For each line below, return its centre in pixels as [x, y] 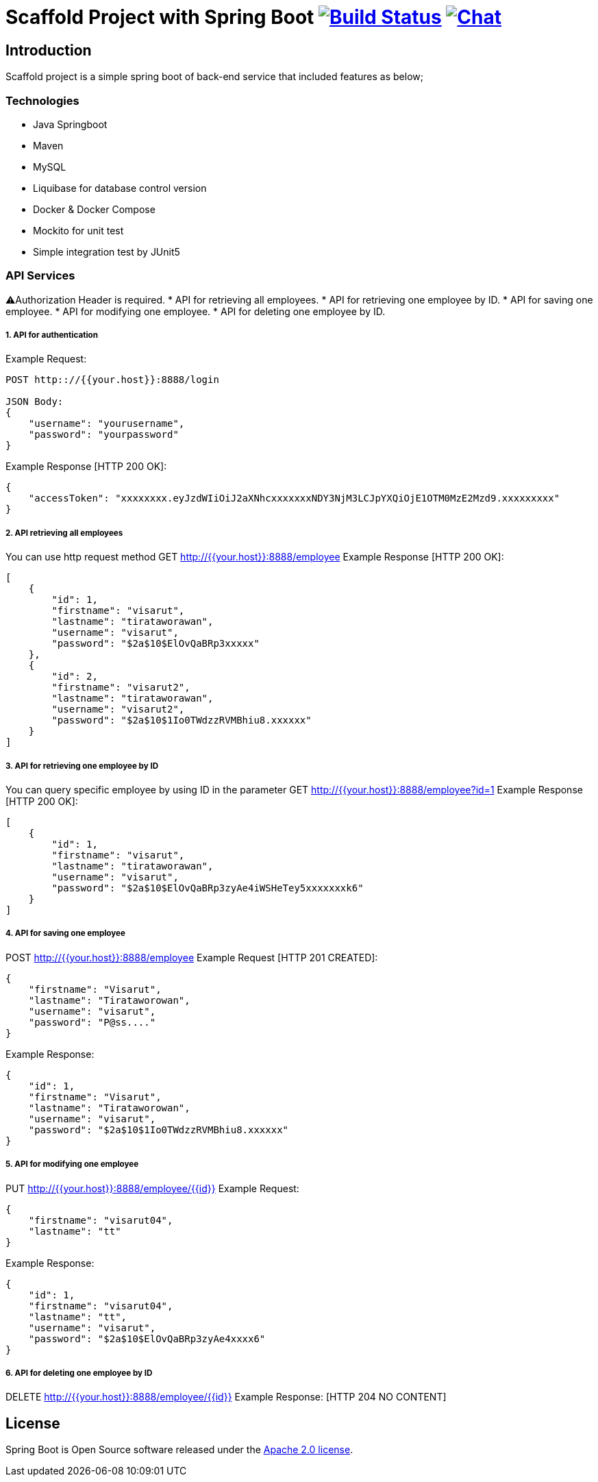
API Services [40, 276]
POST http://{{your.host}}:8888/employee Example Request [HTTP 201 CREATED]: [192, 957]
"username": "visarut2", [118, 709]
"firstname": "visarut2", [121, 688]
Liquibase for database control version [120, 188]
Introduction [49, 50]
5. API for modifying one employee [72, 1164]
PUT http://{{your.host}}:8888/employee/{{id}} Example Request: [152, 1188]
